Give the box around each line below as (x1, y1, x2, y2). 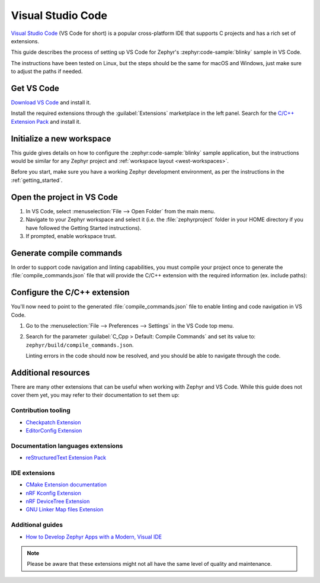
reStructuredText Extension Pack (25, 454, 107, 462)
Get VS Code (11, 83, 59, 93)
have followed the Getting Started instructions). (25, 224, 142, 231)
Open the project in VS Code (11, 192, 118, 202)
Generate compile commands (11, 248, 123, 258)
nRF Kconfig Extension (25, 489, 81, 496)
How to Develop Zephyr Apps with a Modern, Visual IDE (25, 533, 162, 540)
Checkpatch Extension (25, 418, 81, 426)
